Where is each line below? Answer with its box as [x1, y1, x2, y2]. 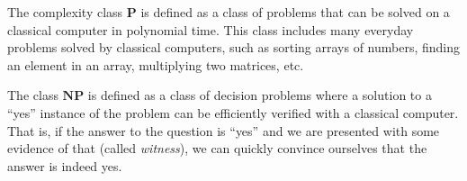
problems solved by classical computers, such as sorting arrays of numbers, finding [7, 38, 461, 57]
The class [7, 86, 58, 104]
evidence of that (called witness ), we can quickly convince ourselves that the [7, 139, 427, 158]
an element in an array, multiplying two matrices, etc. [7, 55, 304, 74]
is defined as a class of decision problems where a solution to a [87, 86, 432, 104]
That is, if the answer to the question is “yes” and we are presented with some [7, 121, 440, 140]
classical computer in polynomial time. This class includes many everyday [7, 20, 414, 39]
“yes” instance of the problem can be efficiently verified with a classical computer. [7, 103, 459, 122]
